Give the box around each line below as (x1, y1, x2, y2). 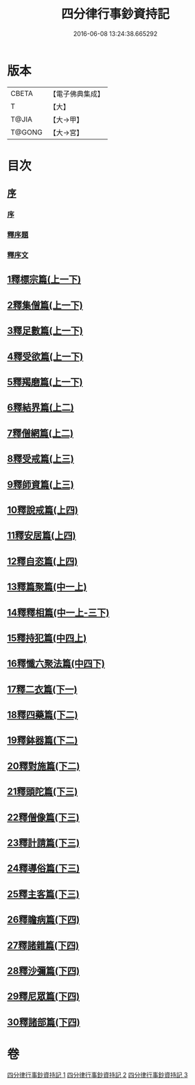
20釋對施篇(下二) (7, 760, 80, 772)
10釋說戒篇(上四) (7, 504, 79, 516)
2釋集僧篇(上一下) (7, 299, 84, 311)
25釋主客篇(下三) (7, 888, 80, 900)
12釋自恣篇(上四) (7, 555, 78, 567)
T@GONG (10, 127, 43, 137)
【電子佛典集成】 (49, 89, 104, 99)
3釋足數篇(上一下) (7, 325, 84, 337)
